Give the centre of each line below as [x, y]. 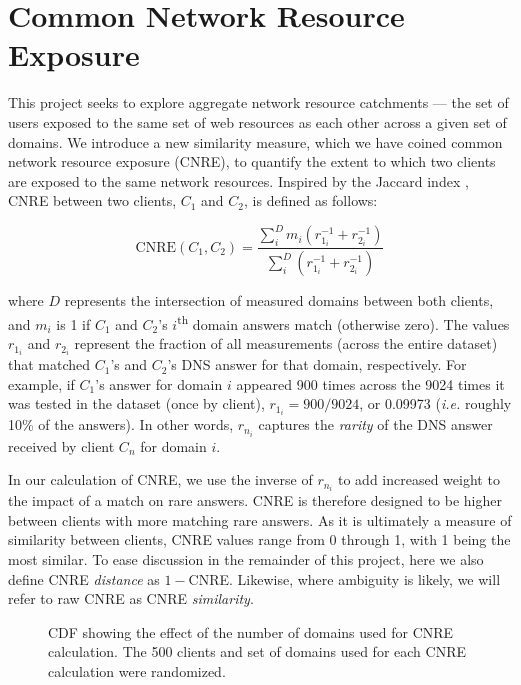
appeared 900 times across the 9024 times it [370, 383]
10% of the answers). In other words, [121, 424]
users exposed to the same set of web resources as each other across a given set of [257, 121]
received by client [61, 445]
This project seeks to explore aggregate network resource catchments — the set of [258, 102]
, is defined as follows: [311, 200]
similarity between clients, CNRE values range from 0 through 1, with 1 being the [259, 539]
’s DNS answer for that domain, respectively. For [317, 364]
